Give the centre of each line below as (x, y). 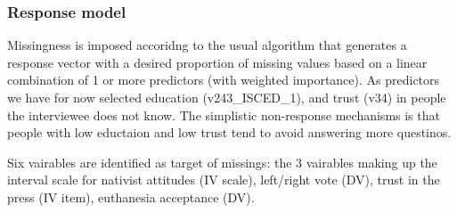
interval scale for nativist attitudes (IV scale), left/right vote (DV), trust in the (224, 180)
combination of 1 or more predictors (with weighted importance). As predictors (224, 80)
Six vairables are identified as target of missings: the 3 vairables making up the (222, 162)
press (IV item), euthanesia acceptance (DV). (131, 197)
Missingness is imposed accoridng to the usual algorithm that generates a (207, 45)
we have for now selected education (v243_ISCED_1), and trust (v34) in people (227, 97)
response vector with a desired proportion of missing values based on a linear (217, 62)
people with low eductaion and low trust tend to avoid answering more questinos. (229, 132)
